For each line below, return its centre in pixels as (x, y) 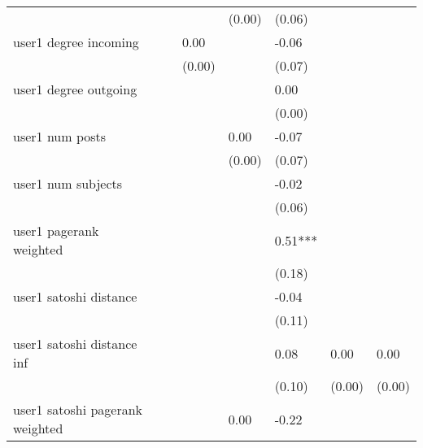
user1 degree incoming (76, 42)
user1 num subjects (68, 183)
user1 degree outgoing (75, 89)
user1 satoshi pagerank (78, 409)
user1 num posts (60, 136)
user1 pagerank (56, 231)
